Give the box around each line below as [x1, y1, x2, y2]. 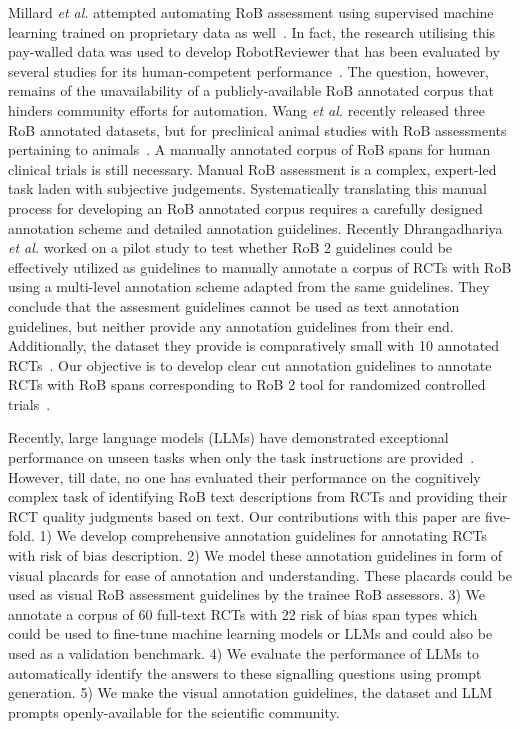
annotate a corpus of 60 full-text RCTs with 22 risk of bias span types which [8, 603, 478, 624]
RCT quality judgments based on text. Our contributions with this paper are [8, 505, 481, 526]
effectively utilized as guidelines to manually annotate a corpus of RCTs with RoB [8, 256, 512, 277]
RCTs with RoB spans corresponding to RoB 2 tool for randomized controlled [8, 374, 486, 395]
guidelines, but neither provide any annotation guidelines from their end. [8, 315, 454, 336]
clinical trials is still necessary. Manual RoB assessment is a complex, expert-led [8, 158, 497, 179]
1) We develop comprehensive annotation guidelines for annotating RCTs [39, 525, 487, 546]
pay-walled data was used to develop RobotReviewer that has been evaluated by [8, 41, 500, 62]
